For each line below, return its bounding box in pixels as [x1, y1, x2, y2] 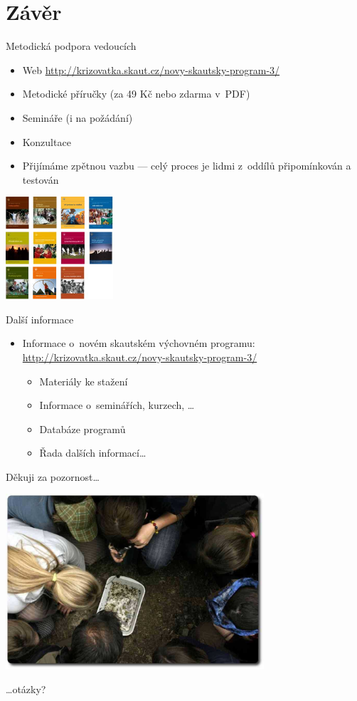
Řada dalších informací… [39, 445, 146, 460]
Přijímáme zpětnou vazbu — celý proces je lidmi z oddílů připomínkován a [22, 158, 351, 173]
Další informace [6, 311, 74, 326]
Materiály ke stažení [39, 373, 128, 388]
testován [22, 172, 59, 187]
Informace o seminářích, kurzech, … [39, 398, 195, 412]
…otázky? [6, 681, 46, 696]
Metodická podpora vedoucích [6, 38, 137, 53]
